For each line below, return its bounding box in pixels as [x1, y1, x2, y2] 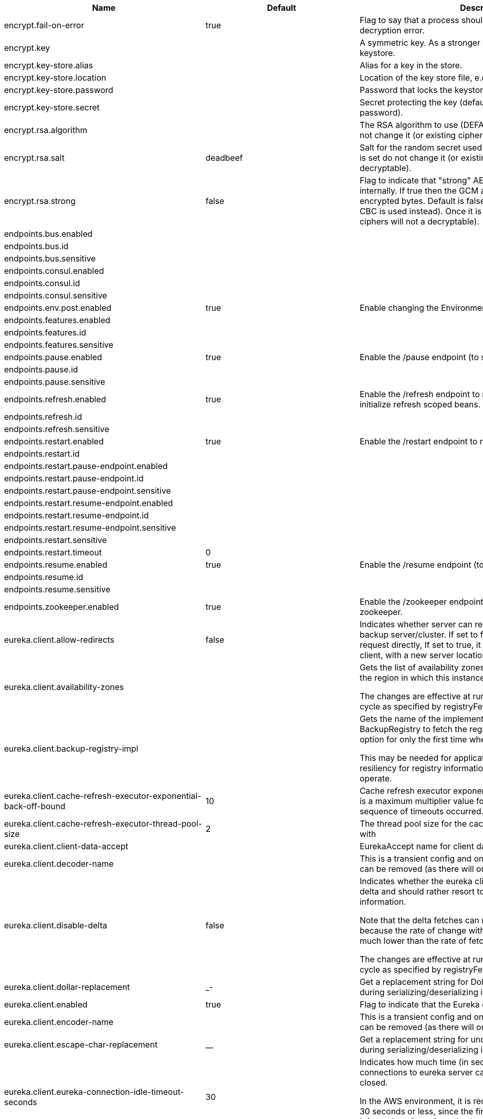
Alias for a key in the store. [359, 60, 462, 70]
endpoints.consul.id [4, 278, 80, 288]
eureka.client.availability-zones [4, 682, 124, 692]
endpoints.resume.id [4, 572, 84, 582]
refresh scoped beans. [393, 399, 481, 409]
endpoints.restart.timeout [4, 547, 102, 557]
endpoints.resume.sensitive [4, 584, 111, 594]
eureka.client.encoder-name [4, 1017, 113, 1027]
